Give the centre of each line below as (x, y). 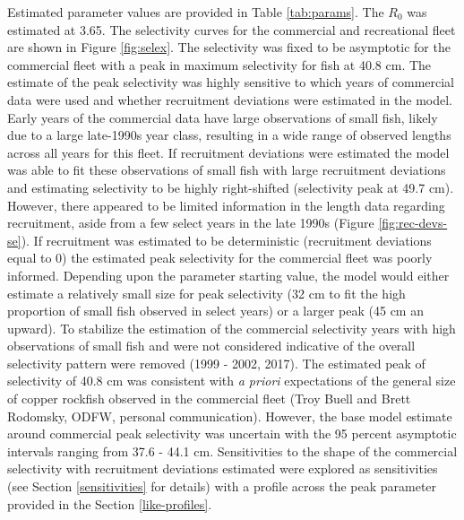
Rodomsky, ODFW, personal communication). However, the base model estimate (230, 416)
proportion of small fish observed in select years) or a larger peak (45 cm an (215, 311)
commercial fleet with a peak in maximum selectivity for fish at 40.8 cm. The (219, 64)
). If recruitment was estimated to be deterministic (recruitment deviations (226, 240)
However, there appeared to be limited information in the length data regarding (226, 205)
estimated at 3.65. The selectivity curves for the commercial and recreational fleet (232, 29)
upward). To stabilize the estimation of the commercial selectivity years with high (232, 328)
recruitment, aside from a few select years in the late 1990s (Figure (191, 223)
